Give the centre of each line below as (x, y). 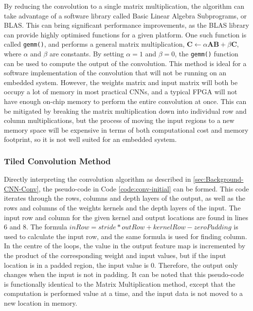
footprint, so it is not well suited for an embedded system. (90, 139)
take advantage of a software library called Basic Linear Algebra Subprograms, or (126, 15)
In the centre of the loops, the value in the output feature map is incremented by (125, 246)
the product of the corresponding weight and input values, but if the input (115, 255)
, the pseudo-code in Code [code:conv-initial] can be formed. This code (144, 188)
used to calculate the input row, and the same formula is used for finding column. (126, 236)
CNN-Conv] (21, 188)
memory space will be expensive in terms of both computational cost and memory (126, 130)
